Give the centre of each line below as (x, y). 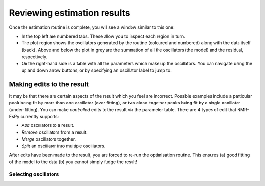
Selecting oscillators (34, 174)
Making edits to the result (49, 84)
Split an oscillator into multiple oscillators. (63, 146)
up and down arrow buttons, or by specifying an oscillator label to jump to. (96, 70)
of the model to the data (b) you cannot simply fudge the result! (73, 162)
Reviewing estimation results (69, 13)
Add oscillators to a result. (48, 125)
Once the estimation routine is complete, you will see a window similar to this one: (92, 27)
